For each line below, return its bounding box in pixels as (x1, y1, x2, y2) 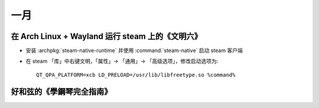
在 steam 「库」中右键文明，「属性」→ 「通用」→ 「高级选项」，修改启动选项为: (25, 58, 219, 65)
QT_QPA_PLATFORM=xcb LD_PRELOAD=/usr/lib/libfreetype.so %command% (36, 71, 236, 78)
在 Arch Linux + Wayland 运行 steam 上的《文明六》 (11, 31, 202, 41)
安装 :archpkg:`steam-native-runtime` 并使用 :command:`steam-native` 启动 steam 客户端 (25, 47, 243, 54)
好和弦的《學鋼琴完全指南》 (11, 86, 112, 97)
